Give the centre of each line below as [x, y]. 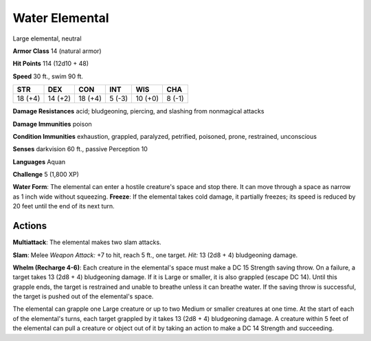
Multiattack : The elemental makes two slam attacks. [87, 242]
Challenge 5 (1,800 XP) [46, 175]
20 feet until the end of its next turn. [64, 206]
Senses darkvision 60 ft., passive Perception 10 [80, 149]
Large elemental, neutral [47, 38]
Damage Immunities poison [52, 124]
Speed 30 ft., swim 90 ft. [48, 76]
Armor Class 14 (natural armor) [57, 51]
